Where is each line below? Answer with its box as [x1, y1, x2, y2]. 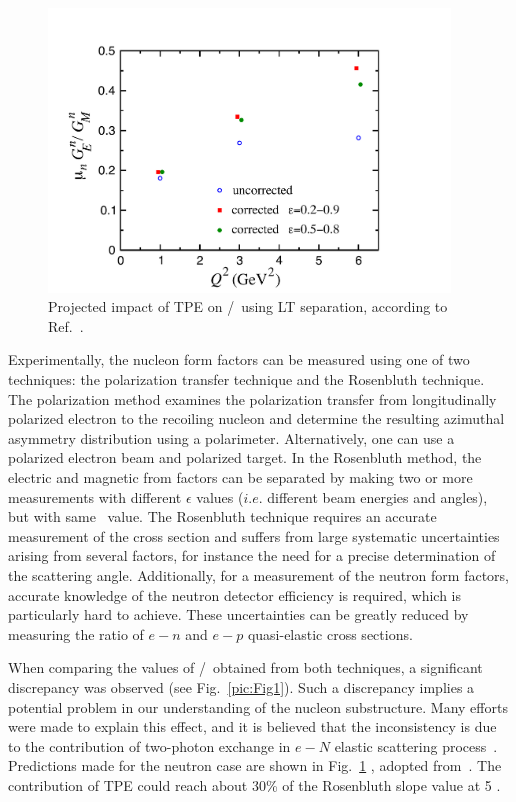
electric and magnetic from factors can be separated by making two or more [8, 467, 473, 488]
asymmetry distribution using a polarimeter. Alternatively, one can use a [8, 427, 455, 448]
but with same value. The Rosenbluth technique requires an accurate [8, 506, 437, 527]
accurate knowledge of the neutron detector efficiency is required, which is [8, 584, 461, 605]
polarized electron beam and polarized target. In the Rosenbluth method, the [8, 447, 482, 468]
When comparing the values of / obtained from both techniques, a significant [8, 657, 483, 678]
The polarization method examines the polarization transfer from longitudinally [8, 388, 497, 409]
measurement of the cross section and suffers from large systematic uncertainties [8, 525, 500, 546]
